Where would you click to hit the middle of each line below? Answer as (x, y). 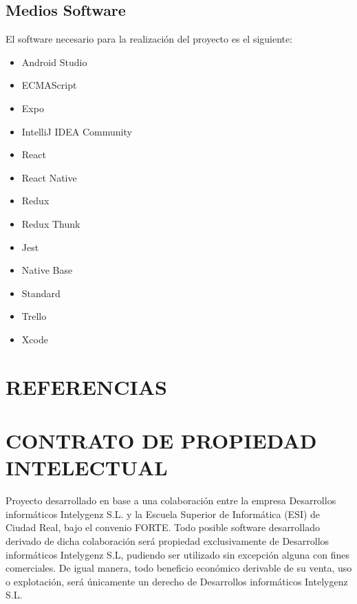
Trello (34, 316)
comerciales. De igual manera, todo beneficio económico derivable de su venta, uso (179, 568)
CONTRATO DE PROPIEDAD (161, 441)
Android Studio (54, 62)
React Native (49, 177)
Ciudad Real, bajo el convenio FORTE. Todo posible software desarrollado (163, 527)
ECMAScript (49, 85)
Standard (41, 293)
